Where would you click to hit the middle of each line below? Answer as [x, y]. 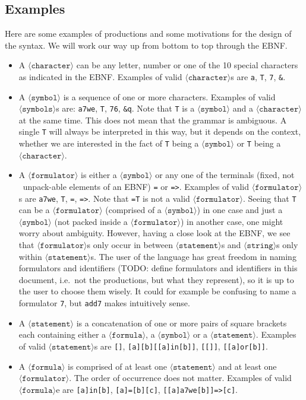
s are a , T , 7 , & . [258, 76]
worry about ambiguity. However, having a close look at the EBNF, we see [154, 233]
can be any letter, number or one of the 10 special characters [187, 65]
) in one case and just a [240, 210]
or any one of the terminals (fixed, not [225, 175]
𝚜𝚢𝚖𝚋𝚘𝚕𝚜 [37, 109]
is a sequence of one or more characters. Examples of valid [169, 96]
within [30, 256]
